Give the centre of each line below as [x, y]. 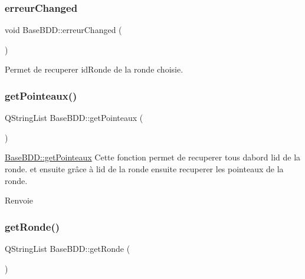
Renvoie [19, 200]
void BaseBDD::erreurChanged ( [63, 30]
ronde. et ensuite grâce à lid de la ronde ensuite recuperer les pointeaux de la [144, 169]
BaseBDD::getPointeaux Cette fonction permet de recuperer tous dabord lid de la [153, 157]
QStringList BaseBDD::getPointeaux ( [74, 118]
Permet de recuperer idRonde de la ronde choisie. [94, 69]
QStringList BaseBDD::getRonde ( [68, 248]
